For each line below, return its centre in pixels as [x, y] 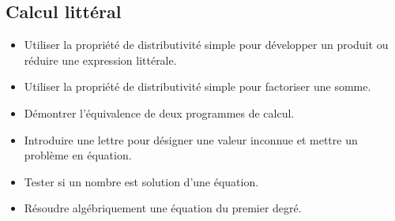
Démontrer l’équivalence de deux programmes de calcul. [159, 112]
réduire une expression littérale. [100, 60]
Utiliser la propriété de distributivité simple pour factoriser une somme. [197, 86]
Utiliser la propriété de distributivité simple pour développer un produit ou [206, 45]
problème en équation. [78, 155]
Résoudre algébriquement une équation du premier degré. [163, 208]
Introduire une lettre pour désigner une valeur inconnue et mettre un [191, 139]
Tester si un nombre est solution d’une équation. [141, 181]
